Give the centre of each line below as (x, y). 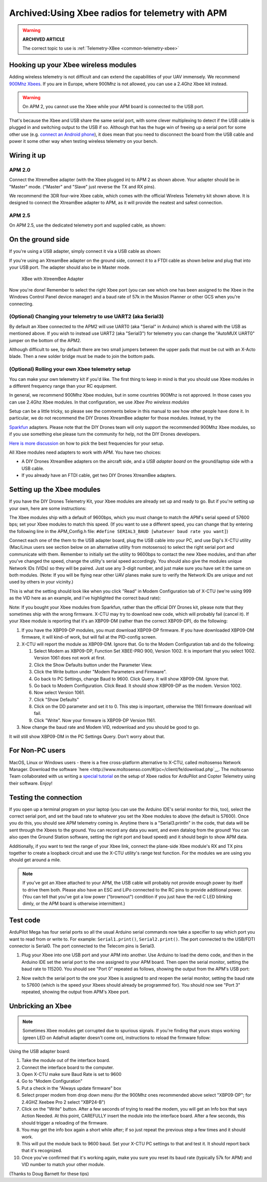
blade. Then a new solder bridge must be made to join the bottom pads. (82, 356)
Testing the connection (46, 798)
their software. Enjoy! (31, 783)
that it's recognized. (42, 1151)
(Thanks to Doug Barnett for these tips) (49, 1174)
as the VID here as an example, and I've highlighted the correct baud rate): (85, 598)
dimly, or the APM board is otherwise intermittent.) (74, 904)
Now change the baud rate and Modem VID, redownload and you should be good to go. (111, 727)
